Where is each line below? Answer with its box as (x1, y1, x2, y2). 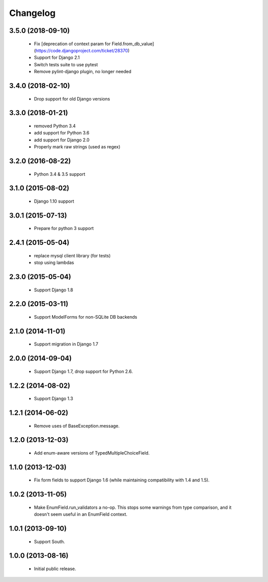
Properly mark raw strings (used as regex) (34, 144, 121, 150)
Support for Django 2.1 (34, 55, 80, 61)
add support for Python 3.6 (34, 130, 89, 136)
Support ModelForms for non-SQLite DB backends (34, 314, 137, 320)
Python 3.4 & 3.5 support (34, 171, 85, 177)
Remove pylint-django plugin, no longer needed (34, 69, 132, 75)
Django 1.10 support (34, 198, 74, 204)
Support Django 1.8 (34, 287, 73, 293)
